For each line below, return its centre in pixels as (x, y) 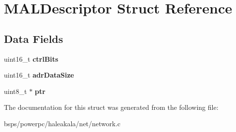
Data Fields (34, 38)
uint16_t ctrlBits (31, 59)
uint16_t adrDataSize (39, 75)
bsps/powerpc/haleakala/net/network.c (62, 123)
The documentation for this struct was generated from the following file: (111, 107)
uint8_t (16, 91)
